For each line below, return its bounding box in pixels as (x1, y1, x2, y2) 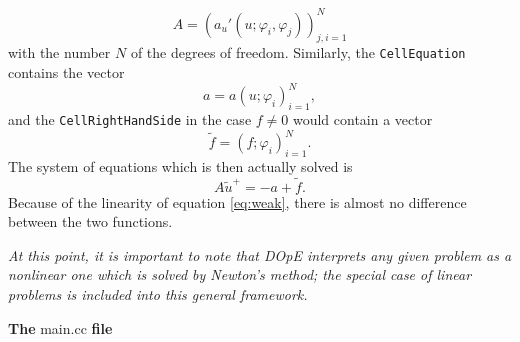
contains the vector (8, 61, 125, 82)
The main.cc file (8, 317, 113, 338)
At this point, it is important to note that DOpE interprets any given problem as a (8, 244, 512, 265)
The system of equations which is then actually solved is (8, 155, 353, 176)
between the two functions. (8, 211, 173, 232)
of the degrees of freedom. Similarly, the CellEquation (130, 42, 466, 63)
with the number (8, 42, 111, 63)
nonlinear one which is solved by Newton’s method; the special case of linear (8, 264, 472, 285)
